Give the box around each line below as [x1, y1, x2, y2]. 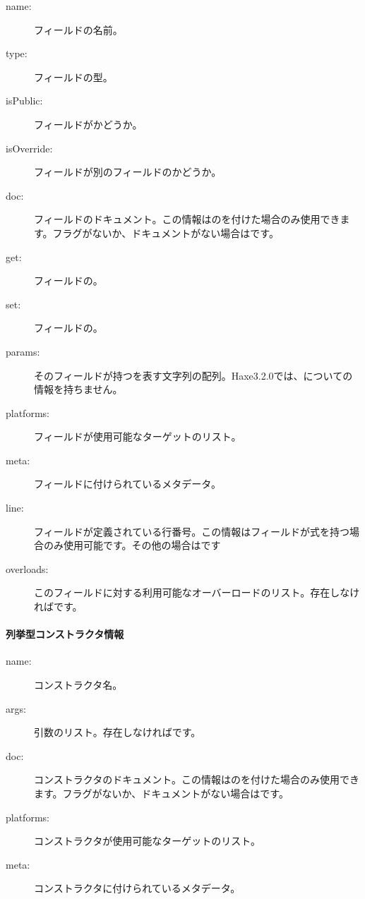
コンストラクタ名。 [34, 677, 123, 692]
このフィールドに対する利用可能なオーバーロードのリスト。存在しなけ [34, 585, 360, 600]
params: [6, 344, 40, 358]
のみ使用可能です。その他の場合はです [43, 538, 221, 553]
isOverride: [6, 140, 53, 155]
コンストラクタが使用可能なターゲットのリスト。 [34, 833, 261, 848]
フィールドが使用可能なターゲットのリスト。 [34, 429, 241, 444]
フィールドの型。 [34, 69, 113, 84]
